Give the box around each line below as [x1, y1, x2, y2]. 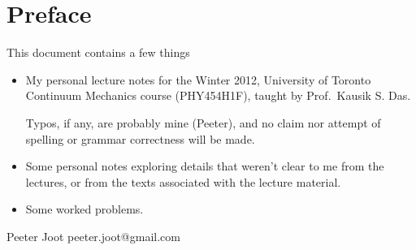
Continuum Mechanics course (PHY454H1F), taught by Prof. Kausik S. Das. [25, 87, 411, 104]
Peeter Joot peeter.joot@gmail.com [6, 227, 180, 244]
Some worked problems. [25, 200, 144, 218]
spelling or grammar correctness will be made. [25, 130, 255, 147]
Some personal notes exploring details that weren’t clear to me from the [25, 157, 384, 175]
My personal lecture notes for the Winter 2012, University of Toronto [25, 71, 371, 88]
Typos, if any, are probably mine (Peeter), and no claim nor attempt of [25, 114, 381, 131]
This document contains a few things [6, 44, 190, 61]
